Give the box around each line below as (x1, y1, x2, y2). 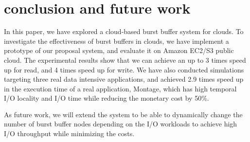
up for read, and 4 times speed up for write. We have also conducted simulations (4, 64, 244, 74)
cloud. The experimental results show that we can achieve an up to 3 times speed (4, 54, 246, 65)
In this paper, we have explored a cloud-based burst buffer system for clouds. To (4, 26, 244, 36)
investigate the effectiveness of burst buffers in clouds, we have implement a (4, 35, 229, 46)
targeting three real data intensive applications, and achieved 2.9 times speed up (4, 74, 244, 84)
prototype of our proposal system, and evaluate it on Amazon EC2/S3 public (4, 45, 234, 55)
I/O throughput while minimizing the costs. (4, 128, 135, 139)
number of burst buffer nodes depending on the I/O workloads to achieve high (4, 119, 237, 129)
